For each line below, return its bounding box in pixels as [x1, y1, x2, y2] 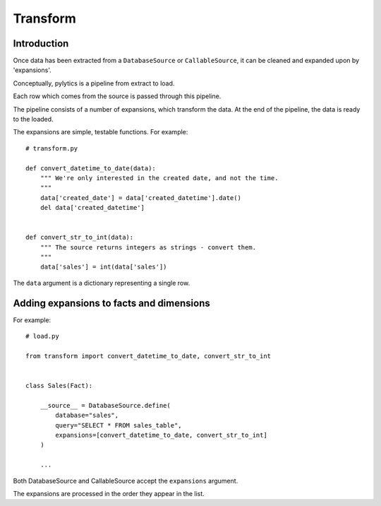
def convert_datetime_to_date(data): [25, 164, 157, 172]
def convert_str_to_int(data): [25, 233, 134, 242]
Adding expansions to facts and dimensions [13, 297, 211, 309]
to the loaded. [13, 115, 54, 124]
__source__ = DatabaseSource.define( [40, 401, 171, 409]
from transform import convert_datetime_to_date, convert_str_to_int [25, 352, 272, 360]
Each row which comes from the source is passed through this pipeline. [13, 92, 222, 100]
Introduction [13, 37, 69, 49]
